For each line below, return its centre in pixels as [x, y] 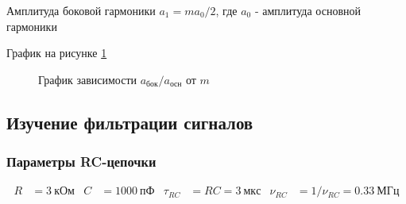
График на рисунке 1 [57, 53]
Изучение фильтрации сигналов [130, 122]
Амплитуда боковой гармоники [81, 10]
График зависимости [88, 79]
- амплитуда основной [307, 10]
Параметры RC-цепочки [81, 162]
